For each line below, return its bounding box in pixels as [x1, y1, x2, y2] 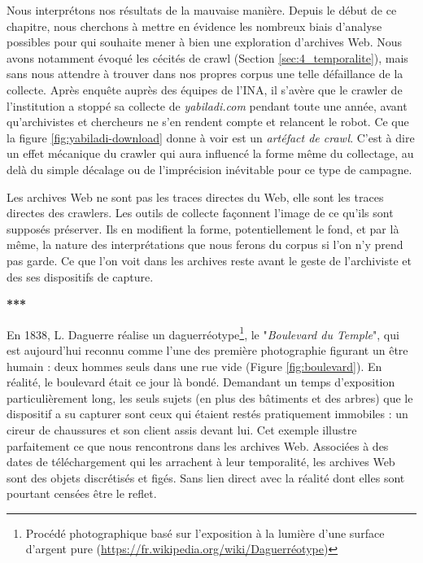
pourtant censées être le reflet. [7, 485, 157, 502]
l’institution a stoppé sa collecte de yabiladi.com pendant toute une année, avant [7, 97, 408, 114]
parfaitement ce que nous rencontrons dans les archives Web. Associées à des [7, 437, 389, 454]
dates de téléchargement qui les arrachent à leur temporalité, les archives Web [7, 453, 395, 470]
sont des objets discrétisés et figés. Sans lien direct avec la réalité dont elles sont [7, 469, 405, 486]
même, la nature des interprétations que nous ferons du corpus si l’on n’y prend [7, 236, 403, 253]
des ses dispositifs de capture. [7, 268, 154, 285]
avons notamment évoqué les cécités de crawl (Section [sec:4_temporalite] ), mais [7, 49, 408, 66]
